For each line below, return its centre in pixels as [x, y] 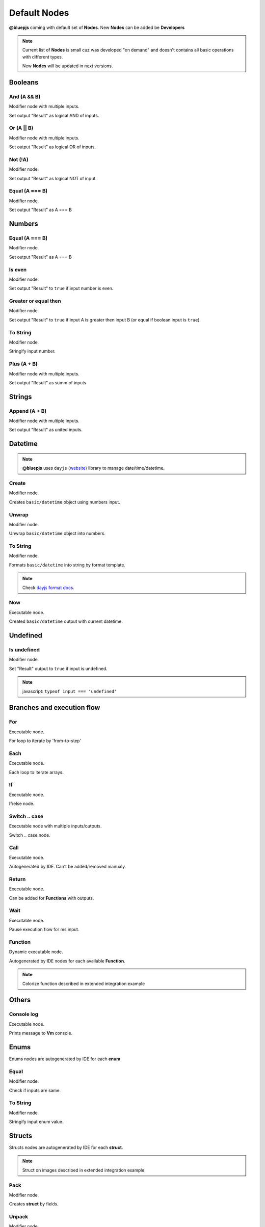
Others [20, 1000]
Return [17, 879]
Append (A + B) [28, 411]
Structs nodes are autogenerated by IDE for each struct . [66, 1147]
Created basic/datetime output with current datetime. [66, 621]
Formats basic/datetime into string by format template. [67, 565]
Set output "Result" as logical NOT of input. [53, 178]
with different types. [43, 57]
